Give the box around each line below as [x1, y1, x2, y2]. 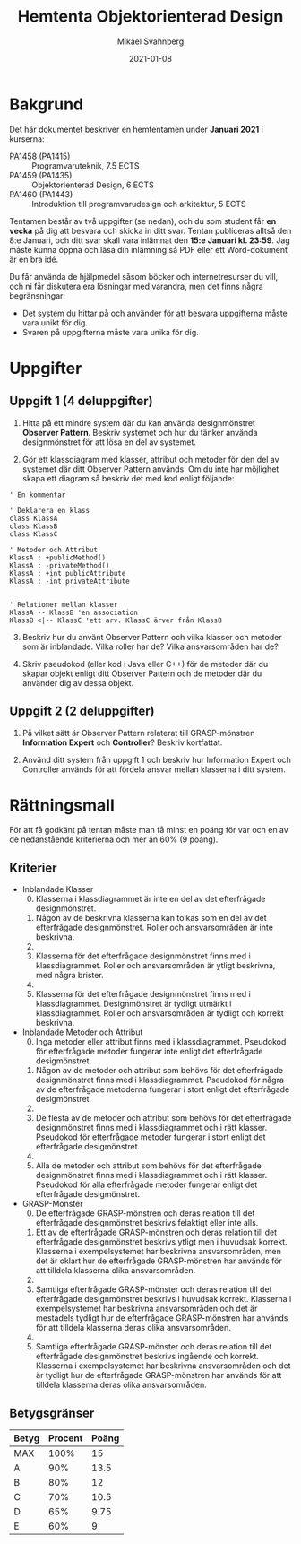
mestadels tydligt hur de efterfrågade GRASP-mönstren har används [35, 1313, 288, 1323]
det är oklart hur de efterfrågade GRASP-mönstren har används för [35, 1255, 282, 1266]
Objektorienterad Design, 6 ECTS [31, 179, 154, 190]
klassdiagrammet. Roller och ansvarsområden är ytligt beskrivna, [35, 960, 276, 971]
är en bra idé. [9, 254, 59, 265]
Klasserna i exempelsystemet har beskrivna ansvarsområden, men [35, 1246, 282, 1257]
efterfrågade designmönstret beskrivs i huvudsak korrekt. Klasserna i [35, 1294, 292, 1305]
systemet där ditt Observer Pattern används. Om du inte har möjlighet [21, 464, 279, 474]
